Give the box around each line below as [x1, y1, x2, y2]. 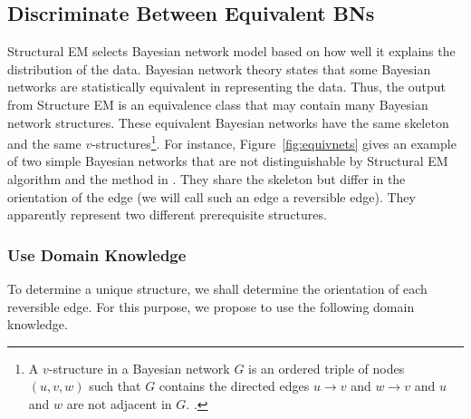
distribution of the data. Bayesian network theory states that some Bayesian [7, 59, 431, 78]
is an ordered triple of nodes [248, 358, 405, 377]
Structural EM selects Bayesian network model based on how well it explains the [7, 42, 456, 61]
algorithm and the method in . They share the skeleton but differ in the [7, 170, 406, 189]
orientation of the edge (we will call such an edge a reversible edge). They [7, 187, 416, 206]
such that [89, 376, 141, 395]
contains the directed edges [159, 376, 310, 395]
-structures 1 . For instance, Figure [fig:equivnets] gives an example [91, 132, 457, 152]
